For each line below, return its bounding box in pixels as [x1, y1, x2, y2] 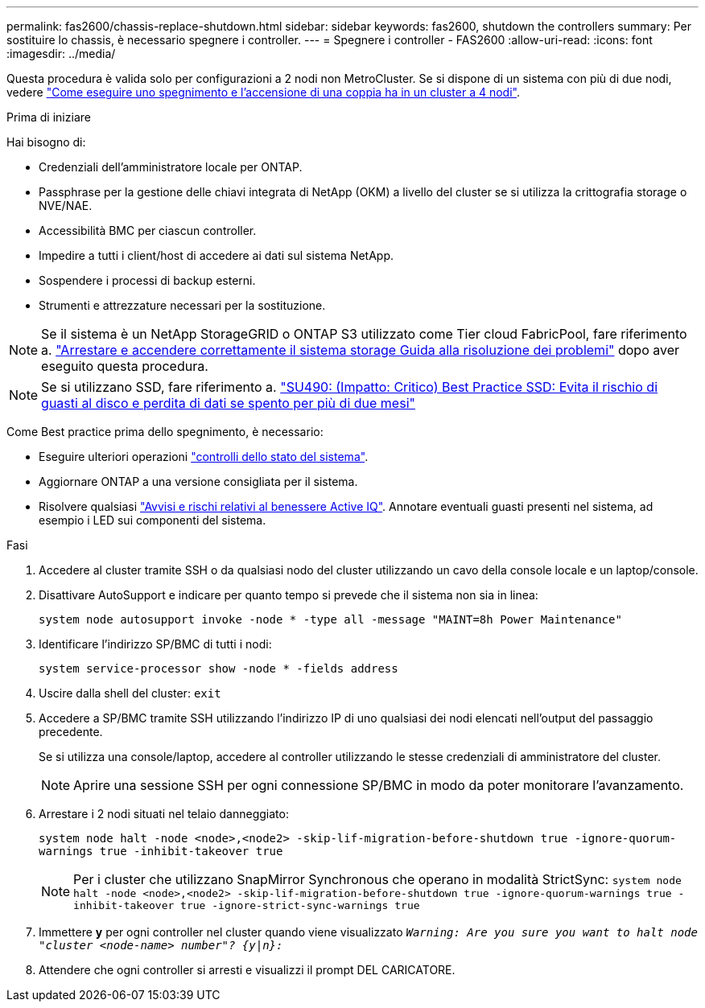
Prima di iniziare [6, 110, 91, 124]
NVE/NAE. [39, 199, 93, 212]
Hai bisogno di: [6, 135, 86, 149]
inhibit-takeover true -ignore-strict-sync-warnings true [73, 899, 420, 911]
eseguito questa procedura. [41, 358, 208, 374]
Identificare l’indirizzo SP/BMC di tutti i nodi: [39, 637, 272, 651]
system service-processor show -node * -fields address [39, 662, 398, 675]
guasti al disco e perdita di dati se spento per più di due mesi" [41, 395, 415, 411]
